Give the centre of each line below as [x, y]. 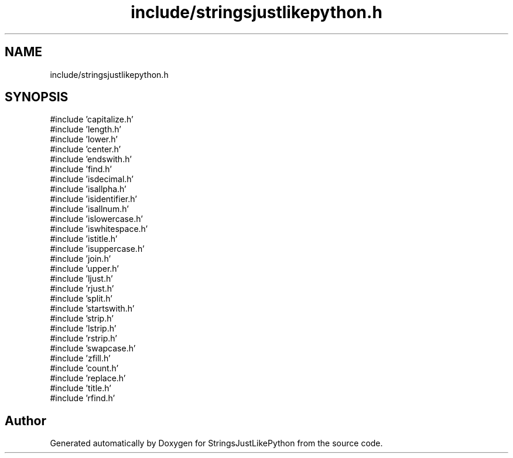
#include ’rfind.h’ [83, 398]
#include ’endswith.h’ [91, 159]
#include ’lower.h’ [84, 139]
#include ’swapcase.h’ [93, 348]
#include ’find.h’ [81, 169]
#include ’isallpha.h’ [88, 189]
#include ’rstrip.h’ [83, 339]
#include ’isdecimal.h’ [92, 179]
